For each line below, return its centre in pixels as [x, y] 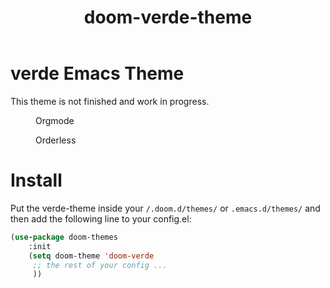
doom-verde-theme [168, 17]
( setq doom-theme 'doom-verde [91, 256]
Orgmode [55, 120]
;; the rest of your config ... [100, 265]
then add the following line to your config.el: [101, 218]
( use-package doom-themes [64, 237]
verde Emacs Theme [97, 73]
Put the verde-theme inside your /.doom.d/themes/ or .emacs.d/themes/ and [165, 208]
